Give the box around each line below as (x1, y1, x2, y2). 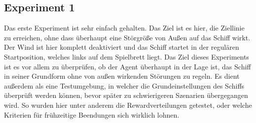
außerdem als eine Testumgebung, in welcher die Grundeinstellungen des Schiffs (4, 80, 245, 91)
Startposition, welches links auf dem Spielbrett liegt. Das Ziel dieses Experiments (4, 51, 249, 61)
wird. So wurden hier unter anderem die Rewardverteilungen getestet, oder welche (4, 99, 252, 110)
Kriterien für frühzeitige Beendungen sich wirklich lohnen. (4, 109, 180, 120)
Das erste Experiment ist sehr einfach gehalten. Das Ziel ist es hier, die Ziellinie (4, 23, 245, 33)
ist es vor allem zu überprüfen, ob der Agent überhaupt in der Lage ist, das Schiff (4, 61, 251, 71)
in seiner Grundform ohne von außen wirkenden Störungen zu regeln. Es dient (4, 71, 240, 81)
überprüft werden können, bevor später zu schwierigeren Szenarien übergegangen (4, 90, 248, 100)
